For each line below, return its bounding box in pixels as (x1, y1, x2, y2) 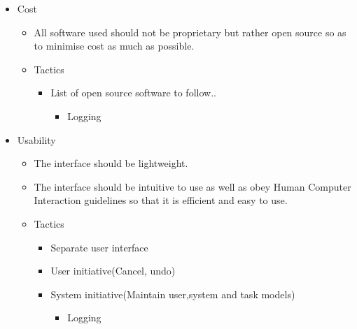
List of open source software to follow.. (50, 85, 216, 100)
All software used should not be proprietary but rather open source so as (34, 24, 346, 39)
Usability (17, 132, 56, 147)
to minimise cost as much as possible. (34, 38, 195, 53)
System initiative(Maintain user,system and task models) (50, 286, 295, 301)
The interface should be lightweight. (34, 156, 188, 170)
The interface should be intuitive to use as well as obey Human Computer (34, 179, 351, 193)
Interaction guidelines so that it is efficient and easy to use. (34, 193, 288, 207)
